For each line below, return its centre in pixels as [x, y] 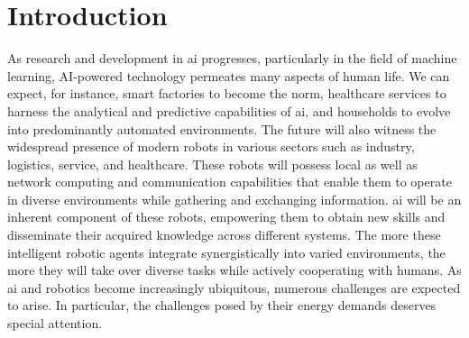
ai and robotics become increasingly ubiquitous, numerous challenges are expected [234, 287]
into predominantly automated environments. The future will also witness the [222, 128]
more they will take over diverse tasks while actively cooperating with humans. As [234, 270]
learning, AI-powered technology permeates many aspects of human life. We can [229, 75]
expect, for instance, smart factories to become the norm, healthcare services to [227, 93]
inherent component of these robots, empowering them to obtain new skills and [226, 217]
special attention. [55, 323]
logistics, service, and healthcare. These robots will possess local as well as [212, 164]
